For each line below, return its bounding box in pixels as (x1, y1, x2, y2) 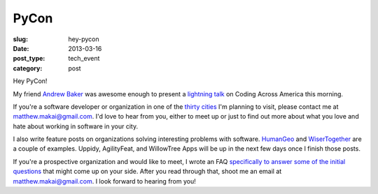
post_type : (13, 54, 45, 63)
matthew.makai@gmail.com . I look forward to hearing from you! (13, 177, 196, 185)
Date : (13, 44, 29, 52)
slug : (13, 35, 28, 43)
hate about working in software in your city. (13, 122, 139, 130)
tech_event (68, 54, 100, 63)
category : (13, 64, 43, 73)
